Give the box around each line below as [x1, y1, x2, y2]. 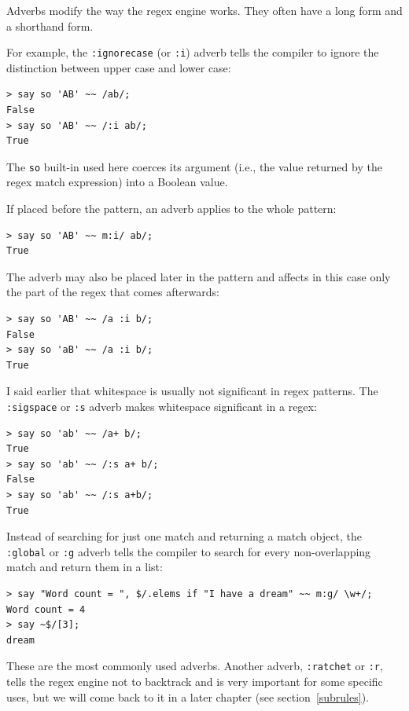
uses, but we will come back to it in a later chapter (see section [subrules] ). [6, 688, 369, 705]
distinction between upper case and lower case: [6, 59, 231, 75]
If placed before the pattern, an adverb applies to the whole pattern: [6, 200, 337, 217]
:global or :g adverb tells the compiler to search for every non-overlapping [6, 543, 371, 559]
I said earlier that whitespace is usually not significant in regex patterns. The [6, 383, 378, 399]
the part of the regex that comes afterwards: [6, 284, 219, 300]
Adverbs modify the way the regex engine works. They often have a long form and [6, 2, 403, 18]
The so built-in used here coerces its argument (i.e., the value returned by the [6, 158, 382, 174]
